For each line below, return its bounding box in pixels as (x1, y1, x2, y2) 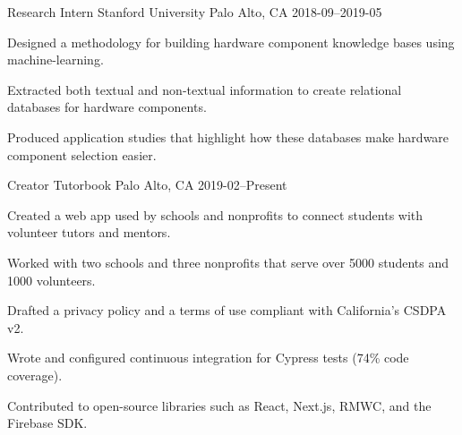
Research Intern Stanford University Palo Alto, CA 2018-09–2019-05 (7, 3, 382, 21)
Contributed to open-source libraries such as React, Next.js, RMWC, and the (7, 396, 432, 414)
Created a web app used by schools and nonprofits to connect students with (7, 205, 423, 224)
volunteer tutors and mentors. (7, 223, 171, 242)
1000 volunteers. (7, 270, 96, 289)
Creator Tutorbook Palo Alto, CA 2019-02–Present (7, 175, 287, 194)
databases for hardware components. (7, 98, 207, 116)
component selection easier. (7, 145, 157, 164)
